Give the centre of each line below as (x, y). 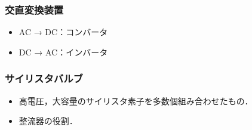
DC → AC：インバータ (63, 52)
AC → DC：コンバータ (63, 32)
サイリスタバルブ (44, 78)
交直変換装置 (34, 9)
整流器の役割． (48, 121)
